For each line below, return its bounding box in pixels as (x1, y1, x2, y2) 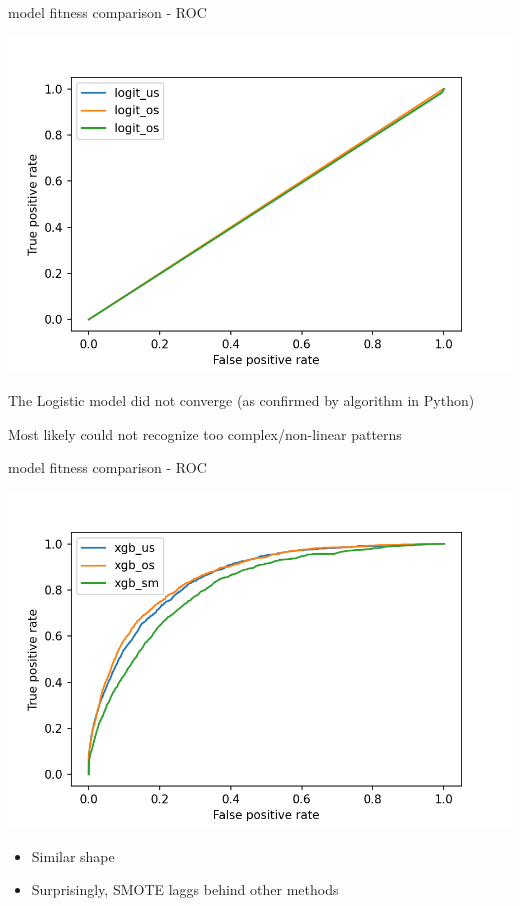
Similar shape (31, 845, 115, 866)
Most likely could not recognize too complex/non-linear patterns (8, 423, 402, 444)
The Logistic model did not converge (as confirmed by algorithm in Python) (8, 390, 475, 411)
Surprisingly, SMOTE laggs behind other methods (31, 879, 339, 900)
